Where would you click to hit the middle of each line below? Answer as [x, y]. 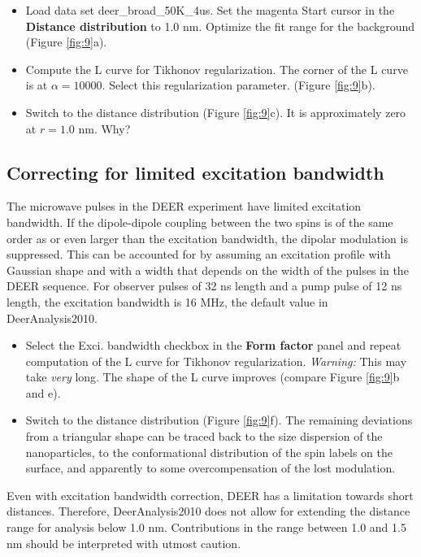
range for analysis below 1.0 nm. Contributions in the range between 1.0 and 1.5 [206, 527]
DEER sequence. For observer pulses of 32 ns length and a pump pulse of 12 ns [204, 286]
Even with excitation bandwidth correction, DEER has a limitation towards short [210, 495]
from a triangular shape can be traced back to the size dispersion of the [204, 436]
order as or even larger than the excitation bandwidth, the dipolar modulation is [207, 238]
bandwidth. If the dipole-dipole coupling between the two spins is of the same [200, 222]
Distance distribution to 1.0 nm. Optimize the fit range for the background [220, 26]
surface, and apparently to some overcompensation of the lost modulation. [210, 468]
